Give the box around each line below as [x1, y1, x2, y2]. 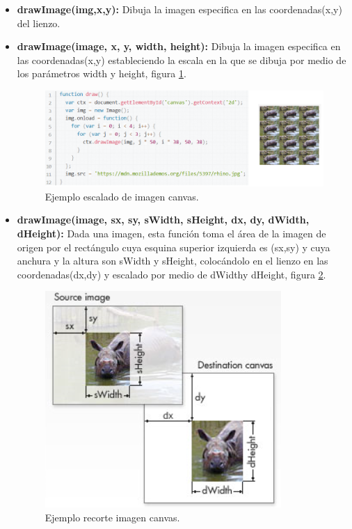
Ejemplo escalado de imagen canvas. [45, 189, 199, 203]
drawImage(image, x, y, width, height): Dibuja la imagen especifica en [17, 39, 341, 54]
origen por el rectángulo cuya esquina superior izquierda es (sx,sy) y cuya [17, 239, 330, 254]
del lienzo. [17, 15, 61, 30]
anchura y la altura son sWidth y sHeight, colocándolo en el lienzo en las [17, 253, 328, 268]
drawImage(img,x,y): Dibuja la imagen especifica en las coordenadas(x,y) [17, 2, 342, 16]
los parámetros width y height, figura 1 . [17, 66, 186, 81]
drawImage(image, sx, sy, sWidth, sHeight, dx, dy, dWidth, [17, 212, 310, 227]
